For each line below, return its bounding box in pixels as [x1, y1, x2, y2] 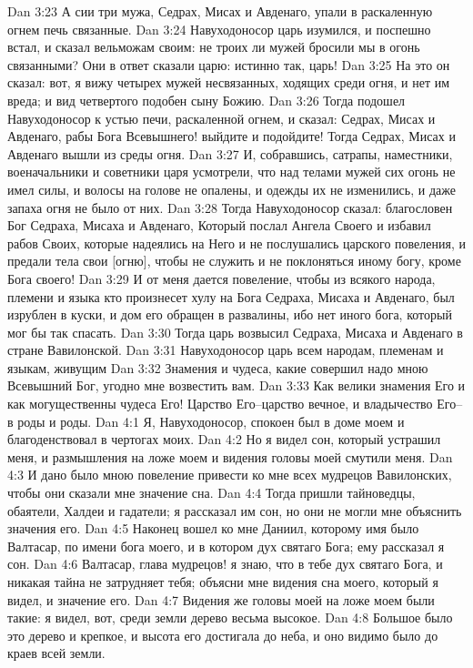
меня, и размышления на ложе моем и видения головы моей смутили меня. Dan [7, 447, 453, 466]
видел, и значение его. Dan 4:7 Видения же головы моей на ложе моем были [7, 590, 435, 609]
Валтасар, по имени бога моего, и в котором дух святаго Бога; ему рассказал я [7, 536, 445, 555]
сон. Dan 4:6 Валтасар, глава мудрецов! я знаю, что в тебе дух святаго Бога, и [7, 554, 443, 573]
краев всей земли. [7, 643, 106, 663]
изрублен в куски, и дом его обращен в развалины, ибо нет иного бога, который [7, 305, 452, 324]
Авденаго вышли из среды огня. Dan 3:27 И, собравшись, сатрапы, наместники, [7, 144, 453, 163]
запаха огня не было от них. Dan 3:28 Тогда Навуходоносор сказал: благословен [7, 197, 453, 217]
